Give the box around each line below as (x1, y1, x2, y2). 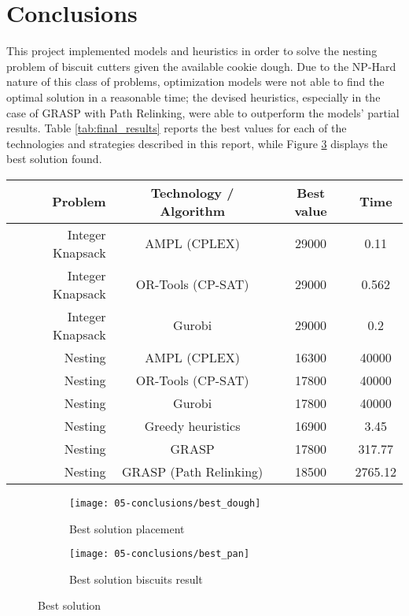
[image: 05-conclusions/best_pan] (69, 548, 250, 560)
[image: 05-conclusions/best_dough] (69, 497, 261, 509)
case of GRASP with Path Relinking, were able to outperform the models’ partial (6, 104, 400, 121)
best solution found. (6, 150, 102, 167)
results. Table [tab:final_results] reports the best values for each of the (6, 120, 347, 136)
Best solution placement (69, 520, 185, 536)
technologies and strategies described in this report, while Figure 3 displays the (6, 135, 388, 151)
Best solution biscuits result (69, 570, 203, 587)
